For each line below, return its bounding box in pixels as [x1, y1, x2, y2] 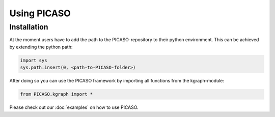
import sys [20, 57, 47, 63]
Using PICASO [9, 8, 71, 19]
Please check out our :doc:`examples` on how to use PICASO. [9, 104, 139, 110]
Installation [9, 22, 48, 32]
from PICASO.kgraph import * [20, 92, 93, 97]
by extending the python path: [9, 44, 73, 50]
